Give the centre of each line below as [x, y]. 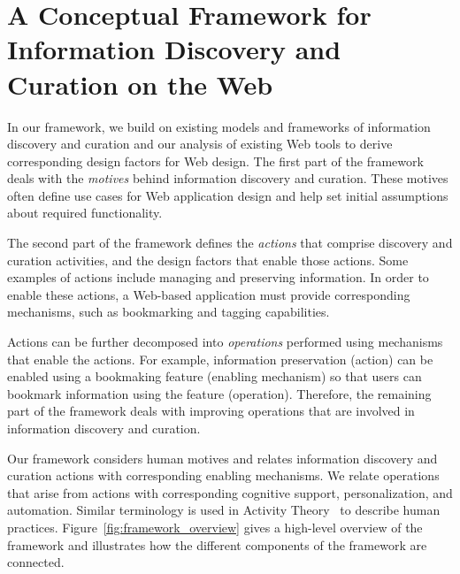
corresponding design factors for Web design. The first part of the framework [215, 161]
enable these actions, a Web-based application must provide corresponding [209, 294]
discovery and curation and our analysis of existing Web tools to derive [200, 144]
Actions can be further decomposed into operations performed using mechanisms [225, 342]
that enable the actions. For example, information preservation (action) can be [220, 359]
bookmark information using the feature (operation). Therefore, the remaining [219, 393]
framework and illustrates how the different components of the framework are [217, 544]
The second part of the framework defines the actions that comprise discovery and [230, 243]
